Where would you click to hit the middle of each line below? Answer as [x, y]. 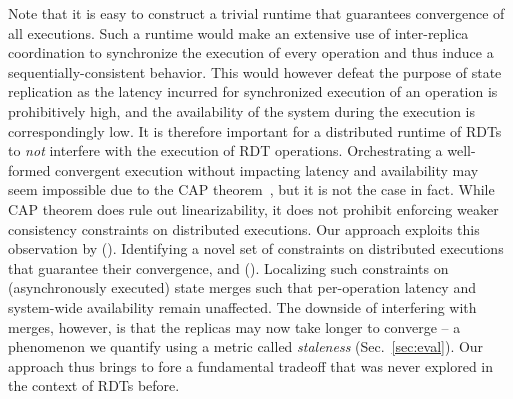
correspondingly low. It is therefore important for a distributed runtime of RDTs [255, 130]
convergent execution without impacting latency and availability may [267, 169]
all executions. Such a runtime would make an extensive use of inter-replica [238, 32]
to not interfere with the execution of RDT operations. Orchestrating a [225, 150]
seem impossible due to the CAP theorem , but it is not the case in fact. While [251, 189]
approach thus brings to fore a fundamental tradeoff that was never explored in [251, 365]
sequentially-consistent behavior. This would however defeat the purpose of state [255, 71]
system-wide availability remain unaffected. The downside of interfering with [242, 306]
